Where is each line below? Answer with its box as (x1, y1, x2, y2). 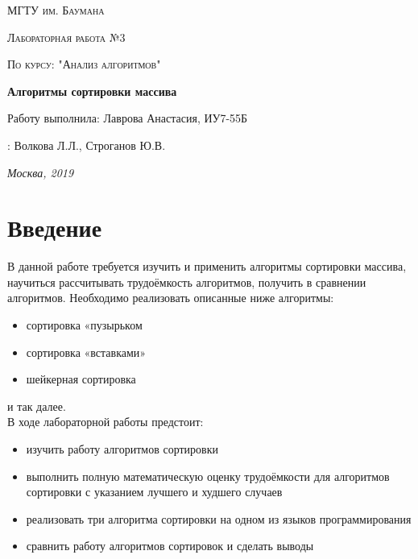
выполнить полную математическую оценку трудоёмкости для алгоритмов (26, 467, 390, 484)
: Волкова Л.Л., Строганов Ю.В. (7, 136, 166, 153)
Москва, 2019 (7, 164, 74, 180)
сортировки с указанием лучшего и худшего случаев (26, 483, 283, 500)
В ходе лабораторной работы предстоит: (7, 413, 204, 430)
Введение (7, 211, 102, 244)
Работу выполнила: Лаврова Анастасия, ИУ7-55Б (7, 110, 248, 126)
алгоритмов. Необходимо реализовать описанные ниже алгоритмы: (7, 289, 334, 306)
